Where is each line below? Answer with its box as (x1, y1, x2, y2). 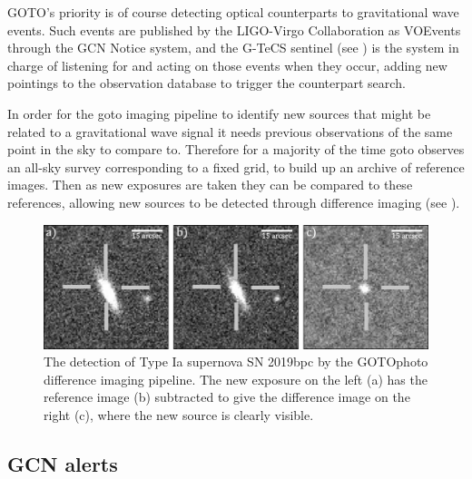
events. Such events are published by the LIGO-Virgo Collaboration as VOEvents (7, 20, 461, 39)
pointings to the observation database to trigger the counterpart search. (7, 73, 406, 93)
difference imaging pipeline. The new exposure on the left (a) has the (44, 369, 428, 388)
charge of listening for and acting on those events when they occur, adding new (7, 55, 447, 74)
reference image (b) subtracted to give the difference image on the (44, 387, 410, 406)
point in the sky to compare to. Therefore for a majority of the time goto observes (7, 140, 465, 159)
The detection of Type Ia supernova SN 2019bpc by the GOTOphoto (44, 352, 428, 371)
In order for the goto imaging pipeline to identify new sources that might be (7, 103, 431, 122)
